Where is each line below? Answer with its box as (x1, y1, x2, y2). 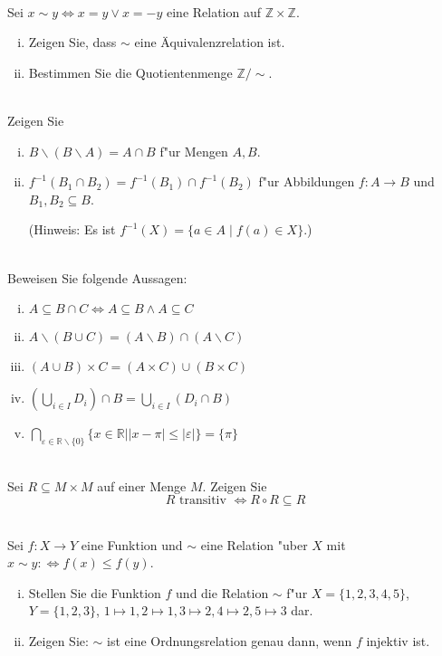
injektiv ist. (366, 632, 430, 651)
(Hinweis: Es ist (28, 220, 116, 239)
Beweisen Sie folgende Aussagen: (7, 268, 187, 287)
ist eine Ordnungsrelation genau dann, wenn (107, 632, 352, 651)
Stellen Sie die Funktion (28, 583, 161, 602)
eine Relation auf (166, 2, 262, 21)
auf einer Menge (97, 476, 187, 495)
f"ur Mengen (159, 141, 228, 160)
